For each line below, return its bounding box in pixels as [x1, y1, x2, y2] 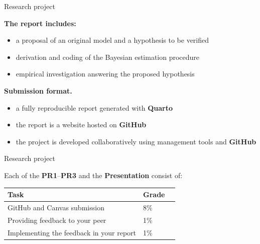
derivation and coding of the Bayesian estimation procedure [16, 51, 200, 62]
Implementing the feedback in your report [8, 227, 137, 237]
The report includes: [4, 18, 76, 28]
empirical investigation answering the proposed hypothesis [16, 68, 195, 79]
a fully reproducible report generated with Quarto [16, 102, 173, 113]
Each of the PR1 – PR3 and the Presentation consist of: [4, 170, 183, 180]
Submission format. [4, 85, 72, 96]
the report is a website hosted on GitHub [16, 119, 147, 130]
